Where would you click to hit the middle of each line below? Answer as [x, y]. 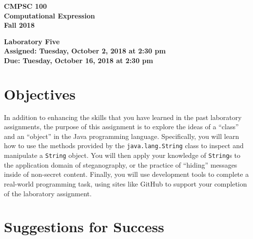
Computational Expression [49, 15]
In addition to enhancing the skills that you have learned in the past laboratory [123, 117]
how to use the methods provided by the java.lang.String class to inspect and [124, 145]
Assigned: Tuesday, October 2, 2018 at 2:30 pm [85, 51]
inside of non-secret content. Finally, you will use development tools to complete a [126, 174]
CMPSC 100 [26, 6]
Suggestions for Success [84, 227]
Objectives [40, 94]
